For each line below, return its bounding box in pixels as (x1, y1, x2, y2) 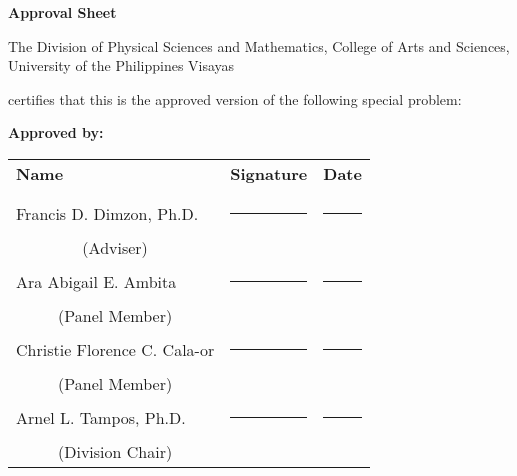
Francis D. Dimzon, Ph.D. (16, 201, 199, 225)
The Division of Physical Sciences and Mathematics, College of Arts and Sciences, (8, 35, 510, 56)
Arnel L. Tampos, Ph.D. (16, 405, 186, 429)
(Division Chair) (58, 439, 173, 463)
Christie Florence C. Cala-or (16, 337, 215, 361)
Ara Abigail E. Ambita (16, 269, 177, 293)
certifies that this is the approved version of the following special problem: (8, 88, 462, 109)
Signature (230, 161, 308, 185)
